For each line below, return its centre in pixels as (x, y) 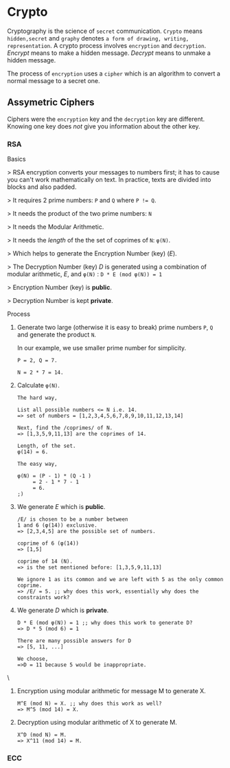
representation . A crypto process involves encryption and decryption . (107, 45)
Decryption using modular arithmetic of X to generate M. (97, 723)
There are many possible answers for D (74, 641)
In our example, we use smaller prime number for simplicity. (102, 348)
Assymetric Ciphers (51, 103)
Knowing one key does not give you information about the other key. (104, 126)
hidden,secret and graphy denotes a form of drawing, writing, (98, 38)
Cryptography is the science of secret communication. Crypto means (105, 31)
